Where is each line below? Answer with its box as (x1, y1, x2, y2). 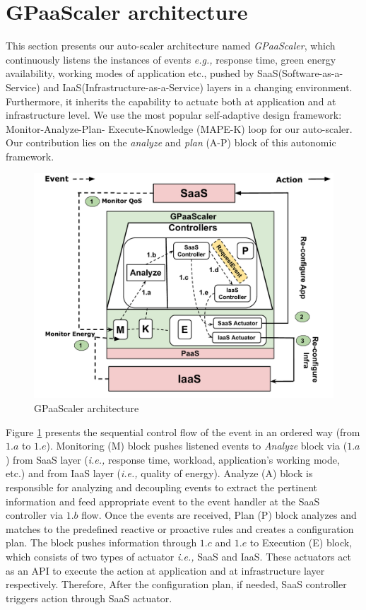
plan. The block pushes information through (6, 535, 197, 550)
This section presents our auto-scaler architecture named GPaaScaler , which (6, 38, 336, 53)
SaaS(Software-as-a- (257, 66, 343, 81)
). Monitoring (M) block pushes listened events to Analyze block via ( (46, 438, 348, 453)
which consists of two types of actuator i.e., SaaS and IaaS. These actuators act (6, 549, 351, 563)
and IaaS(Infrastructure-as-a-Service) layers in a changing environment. (43, 79, 353, 94)
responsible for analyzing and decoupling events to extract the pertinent (6, 480, 318, 495)
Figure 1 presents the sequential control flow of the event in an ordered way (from (6, 424, 360, 439)
